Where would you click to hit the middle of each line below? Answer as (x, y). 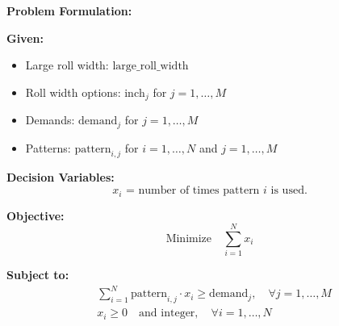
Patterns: (48, 147)
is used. (289, 191)
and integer (167, 313)
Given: (25, 38)
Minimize (189, 238)
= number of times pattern (193, 191)
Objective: (36, 215)
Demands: (50, 120)
